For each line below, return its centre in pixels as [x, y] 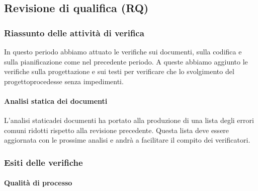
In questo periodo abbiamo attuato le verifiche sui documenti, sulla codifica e [123, 51]
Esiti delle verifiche [44, 162]
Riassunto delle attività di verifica [74, 33]
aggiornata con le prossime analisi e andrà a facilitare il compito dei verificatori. [127, 140]
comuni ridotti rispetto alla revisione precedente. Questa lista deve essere [117, 130]
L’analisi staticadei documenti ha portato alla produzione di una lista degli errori [129, 120]
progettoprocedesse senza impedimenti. [64, 81]
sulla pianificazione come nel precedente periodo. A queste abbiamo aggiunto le [126, 61]
